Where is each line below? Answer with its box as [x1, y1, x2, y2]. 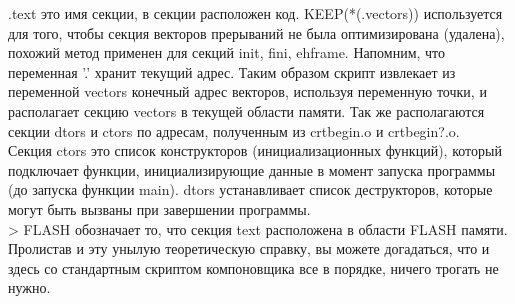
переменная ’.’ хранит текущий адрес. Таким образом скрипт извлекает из [8, 61, 456, 82]
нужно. [8, 277, 51, 298]
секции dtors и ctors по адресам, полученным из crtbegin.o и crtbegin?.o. [8, 120, 460, 141]
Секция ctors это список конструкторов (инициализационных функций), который [8, 140, 502, 161]
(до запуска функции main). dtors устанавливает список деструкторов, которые [8, 179, 493, 200]
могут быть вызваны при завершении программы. [8, 198, 311, 219]
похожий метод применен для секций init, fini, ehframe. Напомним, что [8, 42, 446, 63]
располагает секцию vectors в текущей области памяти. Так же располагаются [8, 100, 485, 121]
